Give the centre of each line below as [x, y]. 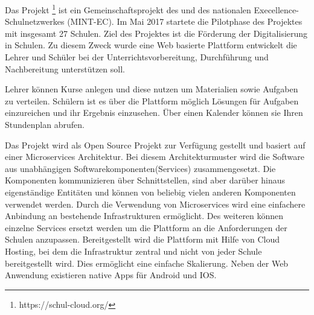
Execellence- [276, 9]
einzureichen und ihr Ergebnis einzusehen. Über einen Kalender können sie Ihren [154, 113]
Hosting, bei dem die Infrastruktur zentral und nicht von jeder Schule [133, 251]
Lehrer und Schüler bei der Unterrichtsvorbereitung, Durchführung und [137, 57]
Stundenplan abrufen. [45, 124]
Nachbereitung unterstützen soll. [65, 68]
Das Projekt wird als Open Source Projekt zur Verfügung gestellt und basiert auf [155, 145]
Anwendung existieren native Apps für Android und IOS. [111, 275]
